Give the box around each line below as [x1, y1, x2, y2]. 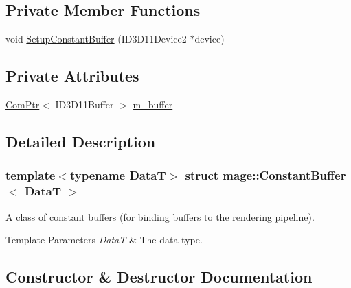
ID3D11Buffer [55, 97, 114, 111]
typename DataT [69, 167, 166, 184]
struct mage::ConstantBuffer [185, 167, 346, 184]
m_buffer [133, 97, 173, 111]
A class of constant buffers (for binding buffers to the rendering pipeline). [5, 209, 315, 224]
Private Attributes [5, 65, 139, 86]
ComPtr [5, 97, 40, 111]
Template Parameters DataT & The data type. [5, 232, 203, 247]
